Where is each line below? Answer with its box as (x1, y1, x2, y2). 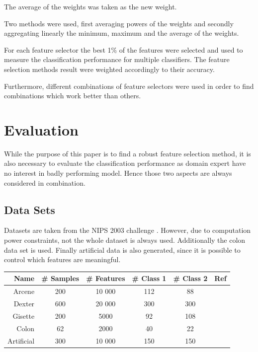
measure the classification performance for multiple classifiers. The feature (4, 54, 230, 65)
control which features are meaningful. (4, 254, 121, 265)
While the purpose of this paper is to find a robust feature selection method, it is (4, 148, 251, 158)
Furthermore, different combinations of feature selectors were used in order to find (4, 80, 254, 91)
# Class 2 (173, 273, 208, 283)
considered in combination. (4, 177, 86, 188)
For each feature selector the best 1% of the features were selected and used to (4, 44, 243, 55)
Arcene (13, 286, 35, 296)
